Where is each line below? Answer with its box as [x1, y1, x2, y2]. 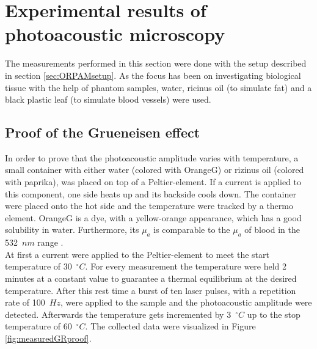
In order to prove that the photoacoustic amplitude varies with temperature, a [5, 151, 299, 164]
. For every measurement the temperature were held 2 [85, 260, 287, 273]
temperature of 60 [5, 320, 72, 332]
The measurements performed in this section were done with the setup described [5, 57, 307, 70]
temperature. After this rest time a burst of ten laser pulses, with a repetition [5, 284, 296, 296]
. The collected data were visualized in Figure [85, 320, 256, 332]
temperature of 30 [5, 260, 72, 273]
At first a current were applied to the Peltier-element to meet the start [5, 248, 269, 260]
